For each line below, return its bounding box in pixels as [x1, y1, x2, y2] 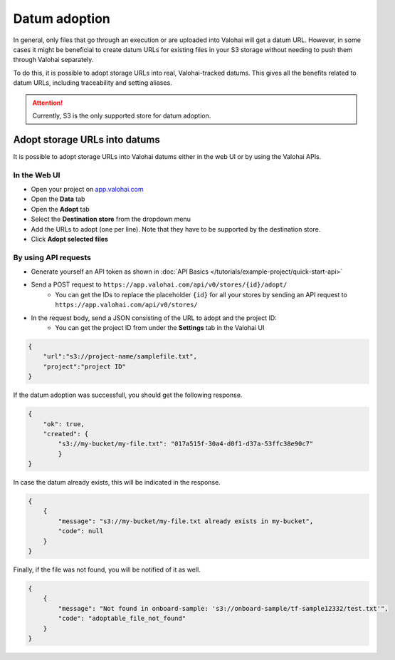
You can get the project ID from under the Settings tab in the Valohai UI [55, 323, 265, 331]
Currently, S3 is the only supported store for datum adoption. [32, 111, 211, 120]
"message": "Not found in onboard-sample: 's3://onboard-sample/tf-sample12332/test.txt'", [58, 604, 389, 612]
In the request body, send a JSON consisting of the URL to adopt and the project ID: [31, 314, 277, 322]
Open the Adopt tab [31, 205, 90, 213]
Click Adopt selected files [31, 234, 108, 243]
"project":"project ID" [43, 362, 126, 371]
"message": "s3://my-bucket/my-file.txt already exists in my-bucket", [58, 517, 314, 525]
